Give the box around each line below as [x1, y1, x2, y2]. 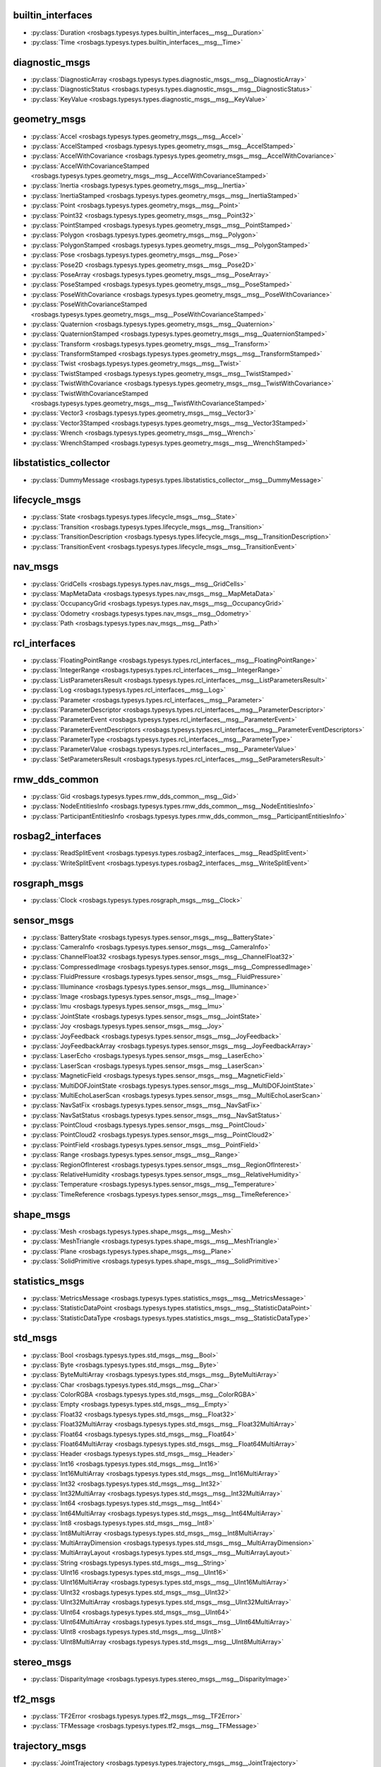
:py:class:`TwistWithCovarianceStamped [30, 389, 148, 397]
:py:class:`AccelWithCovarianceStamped [30, 161, 150, 170]
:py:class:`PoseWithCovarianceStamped [30, 300, 147, 309]
